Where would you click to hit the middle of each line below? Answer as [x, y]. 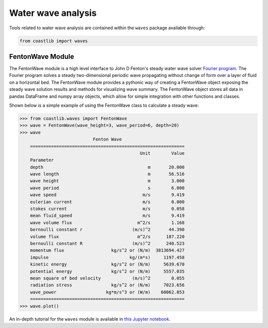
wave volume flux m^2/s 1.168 [107, 223]
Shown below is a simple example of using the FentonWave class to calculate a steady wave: [104, 105]
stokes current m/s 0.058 [107, 209]
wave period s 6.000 [107, 188]
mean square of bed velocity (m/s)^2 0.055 [107, 278]
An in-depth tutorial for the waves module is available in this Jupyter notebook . [90, 319]
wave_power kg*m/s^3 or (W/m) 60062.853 [107, 292]
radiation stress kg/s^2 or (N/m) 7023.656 [107, 285]
